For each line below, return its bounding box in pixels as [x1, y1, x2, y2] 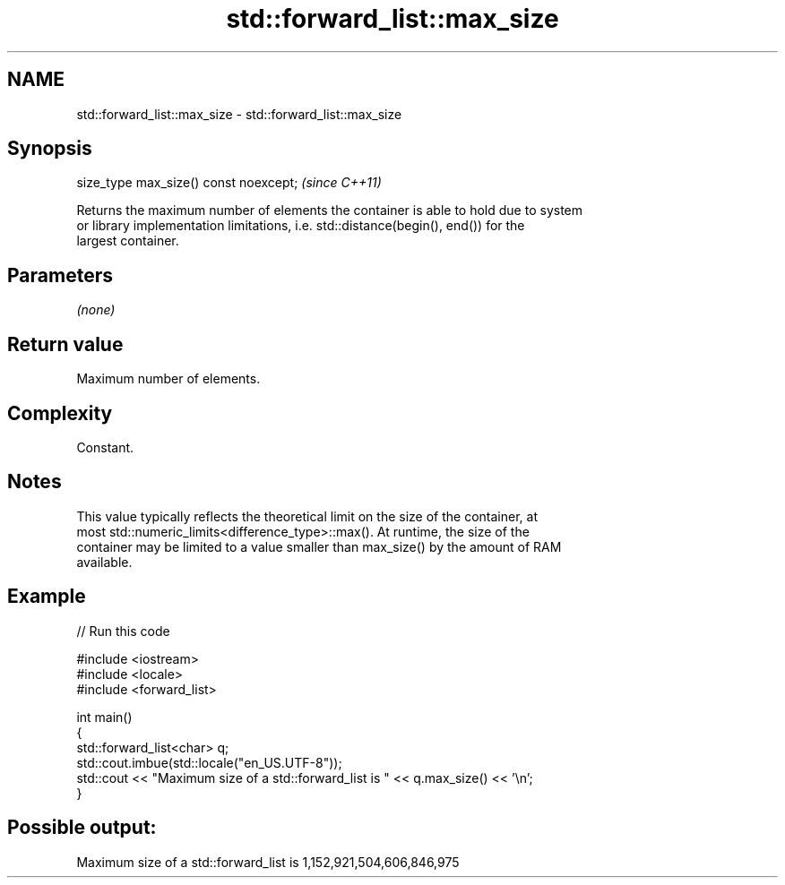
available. [76, 554, 133, 570]
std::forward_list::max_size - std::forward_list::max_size [76, 106, 402, 122]
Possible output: [7, 816, 157, 839]
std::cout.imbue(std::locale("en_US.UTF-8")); [76, 754, 342, 770]
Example [7, 585, 86, 608]
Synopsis [7, 137, 92, 160]
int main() [76, 709, 133, 725]
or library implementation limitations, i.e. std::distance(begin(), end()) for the [76, 218, 525, 234]
